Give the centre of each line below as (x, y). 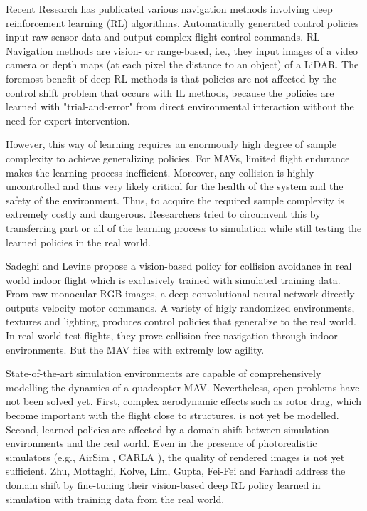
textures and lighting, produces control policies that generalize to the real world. (181, 321)
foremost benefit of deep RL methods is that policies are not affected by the (171, 78)
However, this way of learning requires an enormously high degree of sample (171, 144)
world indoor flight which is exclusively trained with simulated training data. (173, 279)
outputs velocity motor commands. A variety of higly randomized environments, (180, 307)
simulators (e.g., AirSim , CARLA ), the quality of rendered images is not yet (175, 457)
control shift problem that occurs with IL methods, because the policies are (170, 92)
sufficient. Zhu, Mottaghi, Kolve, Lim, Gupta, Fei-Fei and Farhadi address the (176, 471)
